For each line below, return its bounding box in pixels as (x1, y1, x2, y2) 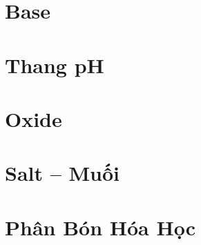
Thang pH (5, 50, 104, 79)
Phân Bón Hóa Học (5, 213, 195, 241)
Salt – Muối (5, 159, 120, 187)
